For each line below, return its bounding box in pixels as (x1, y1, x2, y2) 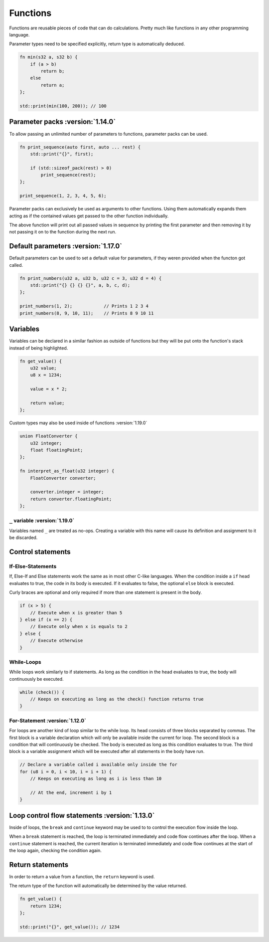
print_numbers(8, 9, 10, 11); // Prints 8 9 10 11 (19, 310, 154, 316)
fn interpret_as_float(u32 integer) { (19, 468, 115, 474)
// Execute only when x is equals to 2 (30, 624, 128, 629)
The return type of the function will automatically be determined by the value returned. (9, 883, 187, 889)
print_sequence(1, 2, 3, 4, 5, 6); (19, 193, 107, 199)
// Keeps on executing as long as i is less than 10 (30, 776, 162, 781)
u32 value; (30, 365, 57, 371)
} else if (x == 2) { (19, 616, 73, 622)
